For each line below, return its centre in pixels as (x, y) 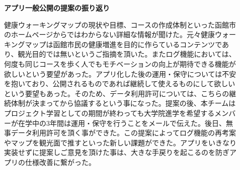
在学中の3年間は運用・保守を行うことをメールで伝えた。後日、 (122, 123)
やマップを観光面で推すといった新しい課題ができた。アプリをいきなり (120, 142)
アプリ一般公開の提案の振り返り (57, 8)
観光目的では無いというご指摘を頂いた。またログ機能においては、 (127, 54)
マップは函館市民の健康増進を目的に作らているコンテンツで (124, 44)
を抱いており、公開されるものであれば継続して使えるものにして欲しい (120, 83)
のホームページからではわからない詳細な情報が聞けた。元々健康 (109, 34)
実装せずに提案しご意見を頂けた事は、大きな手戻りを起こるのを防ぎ (117, 152)
